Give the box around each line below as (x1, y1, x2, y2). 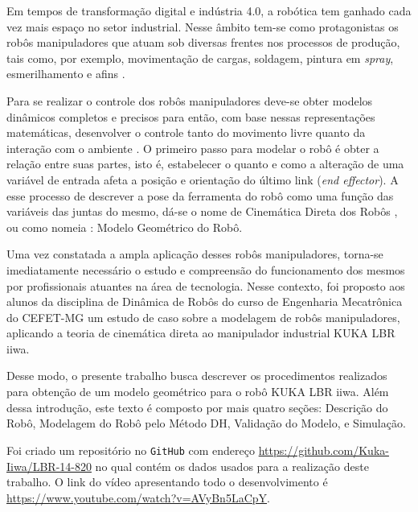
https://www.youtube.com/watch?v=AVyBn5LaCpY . (6, 489, 270, 506)
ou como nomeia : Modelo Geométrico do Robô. (6, 218, 243, 235)
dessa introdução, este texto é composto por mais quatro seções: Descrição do (6, 398, 388, 415)
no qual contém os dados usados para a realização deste (95, 457, 369, 474)
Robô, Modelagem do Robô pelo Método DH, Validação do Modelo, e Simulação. (6, 415, 406, 431)
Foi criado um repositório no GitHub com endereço (6, 441, 255, 458)
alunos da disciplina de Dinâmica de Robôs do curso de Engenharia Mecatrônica (6, 293, 403, 310)
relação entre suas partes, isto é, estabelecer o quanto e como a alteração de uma (6, 155, 404, 172)
